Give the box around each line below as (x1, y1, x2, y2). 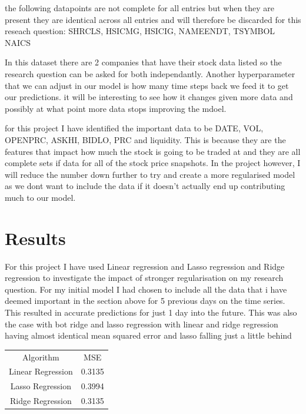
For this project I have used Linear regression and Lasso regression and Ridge (5, 260, 285, 272)
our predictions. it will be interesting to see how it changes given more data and (5, 91, 293, 103)
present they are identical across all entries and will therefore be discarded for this (5, 13, 301, 25)
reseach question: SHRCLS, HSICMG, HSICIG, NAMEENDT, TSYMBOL (5, 25, 275, 37)
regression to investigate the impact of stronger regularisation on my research (5, 271, 284, 284)
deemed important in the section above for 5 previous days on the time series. (5, 294, 285, 307)
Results (5, 226, 66, 250)
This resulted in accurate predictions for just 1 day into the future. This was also (5, 306, 297, 318)
